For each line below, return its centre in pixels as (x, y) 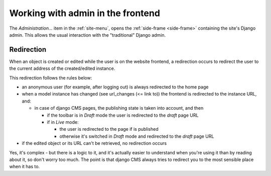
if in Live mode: (63, 122)
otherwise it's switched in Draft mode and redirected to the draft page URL (137, 136)
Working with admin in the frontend (85, 13)
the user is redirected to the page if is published (109, 129)
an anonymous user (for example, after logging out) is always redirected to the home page (115, 87)
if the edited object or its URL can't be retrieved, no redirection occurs (94, 143)
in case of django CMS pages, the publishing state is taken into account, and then (119, 108)
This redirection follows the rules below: (51, 77)
